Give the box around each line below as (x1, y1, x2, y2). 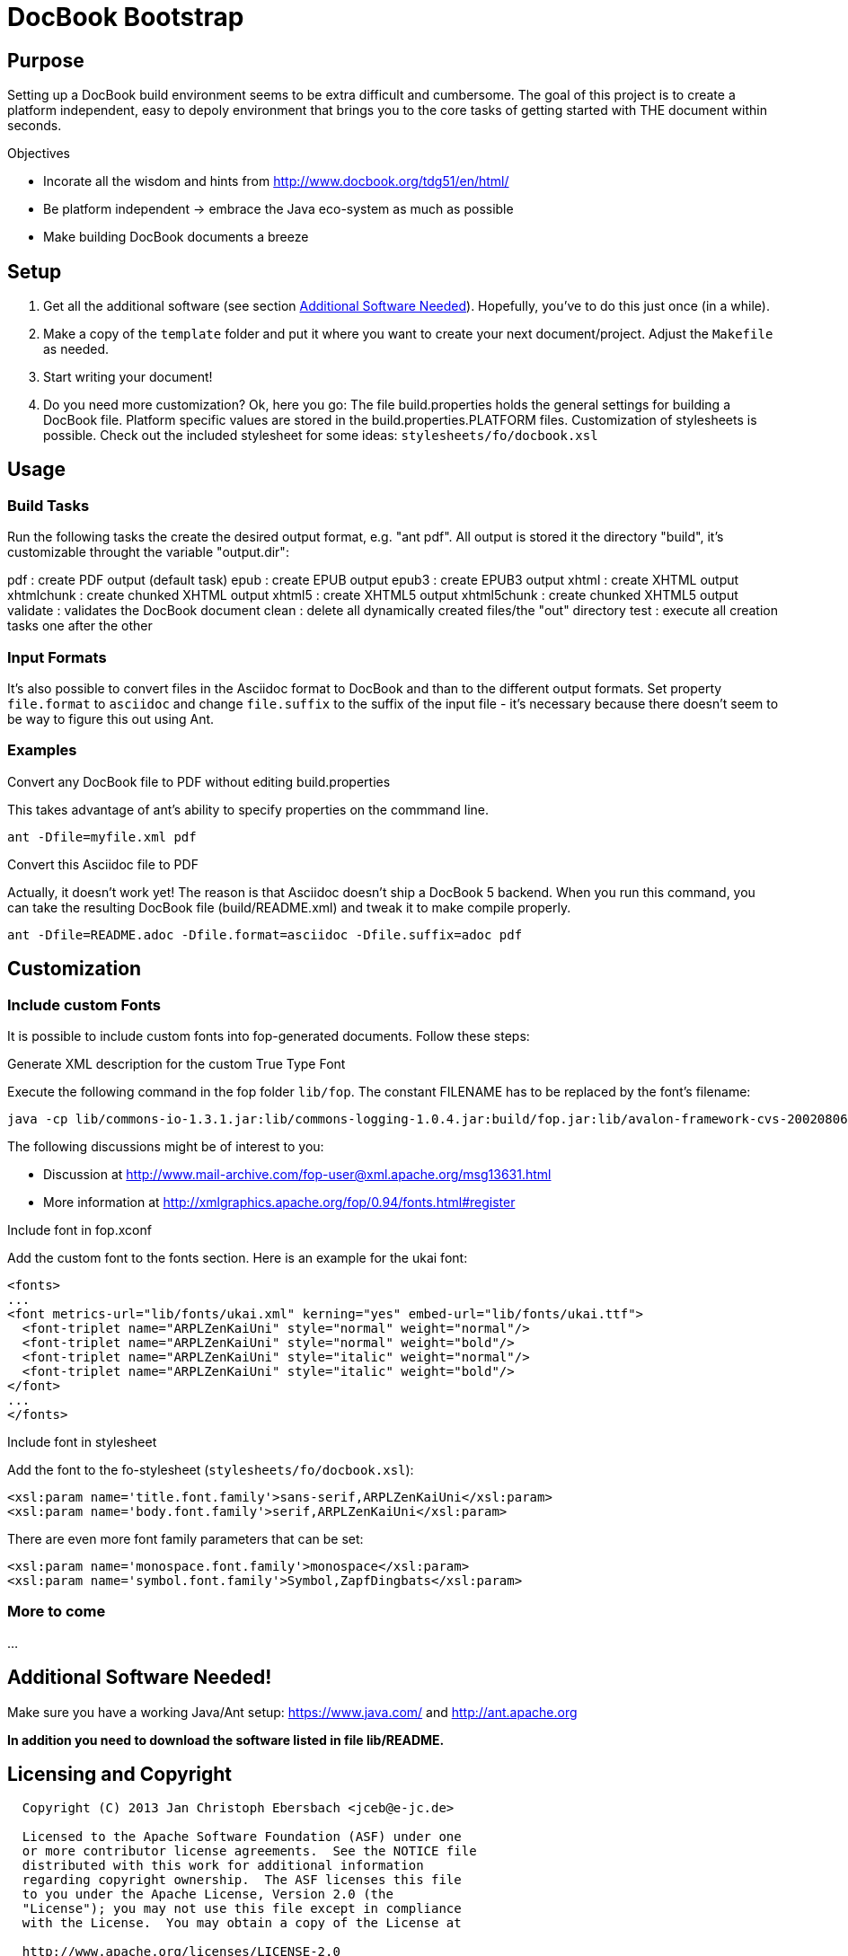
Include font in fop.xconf (7, 1221, 152, 1238)
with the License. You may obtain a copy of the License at (22, 1916, 462, 1931)
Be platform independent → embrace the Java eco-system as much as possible (43, 201, 514, 217)
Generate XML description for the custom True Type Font (7, 1055, 346, 1071)
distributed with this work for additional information (22, 1858, 424, 1873)
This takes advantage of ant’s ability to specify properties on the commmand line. (7, 801, 490, 817)
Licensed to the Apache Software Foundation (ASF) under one (22, 1829, 462, 1845)
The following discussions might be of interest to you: (7, 1138, 324, 1154)
